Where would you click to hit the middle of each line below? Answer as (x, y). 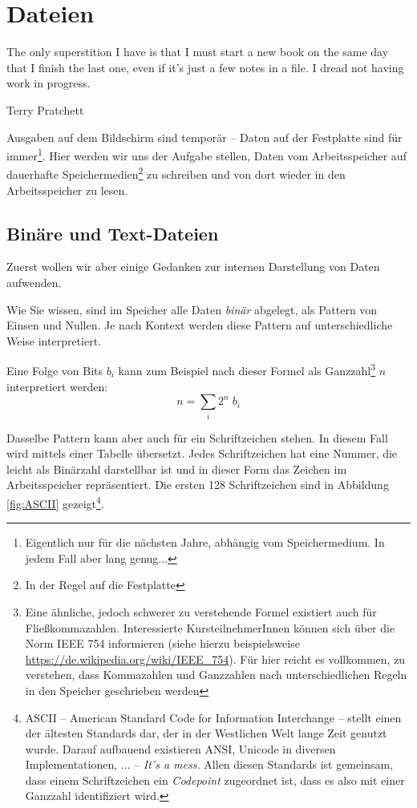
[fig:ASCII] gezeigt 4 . (55, 502)
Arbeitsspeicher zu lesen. (67, 190)
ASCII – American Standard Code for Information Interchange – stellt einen (213, 717)
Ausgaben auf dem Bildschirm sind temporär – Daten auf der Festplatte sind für (204, 137)
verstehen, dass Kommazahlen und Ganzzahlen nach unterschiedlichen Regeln (216, 675)
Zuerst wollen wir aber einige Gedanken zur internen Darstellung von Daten (193, 267)
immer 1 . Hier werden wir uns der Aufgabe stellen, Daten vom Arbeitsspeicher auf (206, 154)
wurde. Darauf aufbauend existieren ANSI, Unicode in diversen (180, 748)
